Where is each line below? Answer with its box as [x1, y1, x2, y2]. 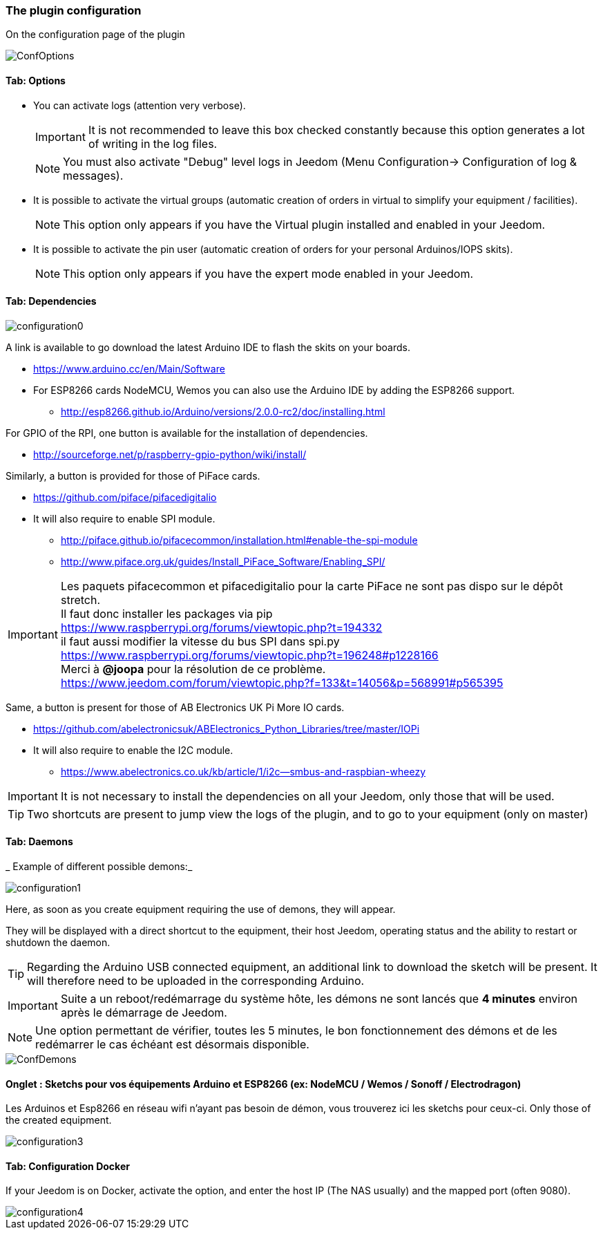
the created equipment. [6, 1114, 112, 1126]
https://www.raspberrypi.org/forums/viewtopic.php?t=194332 [60, 620, 383, 634]
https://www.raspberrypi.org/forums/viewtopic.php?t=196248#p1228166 [60, 648, 439, 662]
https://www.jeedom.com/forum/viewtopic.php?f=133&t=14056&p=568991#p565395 [60, 675, 504, 690]
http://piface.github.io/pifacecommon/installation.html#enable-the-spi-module [61, 534, 418, 546]
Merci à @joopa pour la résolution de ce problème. [60, 661, 326, 676]
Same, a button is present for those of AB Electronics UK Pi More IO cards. [6, 701, 345, 713]
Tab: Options [6, 74, 66, 86]
